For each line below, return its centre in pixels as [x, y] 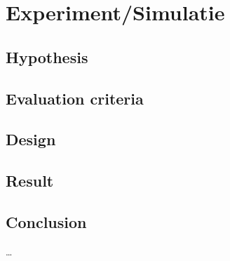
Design [31, 139]
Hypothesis [47, 56]
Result [30, 181]
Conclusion [46, 221]
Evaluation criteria [75, 98]
